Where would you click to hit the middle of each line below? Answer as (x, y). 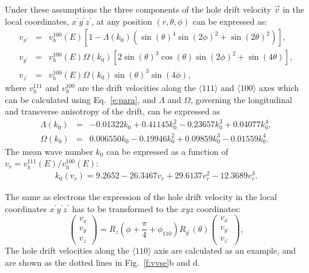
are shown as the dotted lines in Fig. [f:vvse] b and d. (102, 262)
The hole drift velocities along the (67, 250)
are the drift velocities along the (137, 87)
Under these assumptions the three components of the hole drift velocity (138, 9)
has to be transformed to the (125, 208)
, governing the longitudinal (241, 99)
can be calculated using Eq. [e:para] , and (81, 99)
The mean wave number (49, 151)
